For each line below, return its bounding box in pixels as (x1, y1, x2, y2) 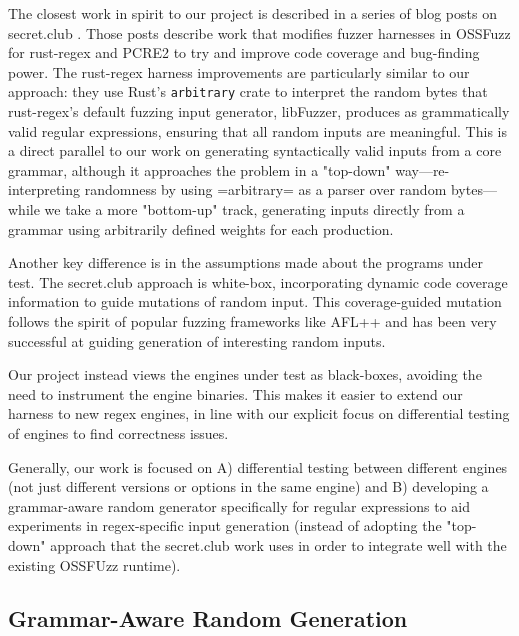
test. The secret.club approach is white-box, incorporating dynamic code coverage (8, 271, 508, 292)
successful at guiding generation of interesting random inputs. (8, 330, 386, 351)
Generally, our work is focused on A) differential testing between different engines (8, 456, 508, 477)
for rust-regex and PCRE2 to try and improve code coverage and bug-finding (8, 42, 480, 63)
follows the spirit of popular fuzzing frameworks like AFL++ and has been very (8, 310, 497, 331)
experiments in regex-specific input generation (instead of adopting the (8, 515, 442, 536)
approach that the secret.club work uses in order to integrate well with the (50, 534, 507, 555)
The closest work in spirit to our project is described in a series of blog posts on (8, 3, 497, 23)
